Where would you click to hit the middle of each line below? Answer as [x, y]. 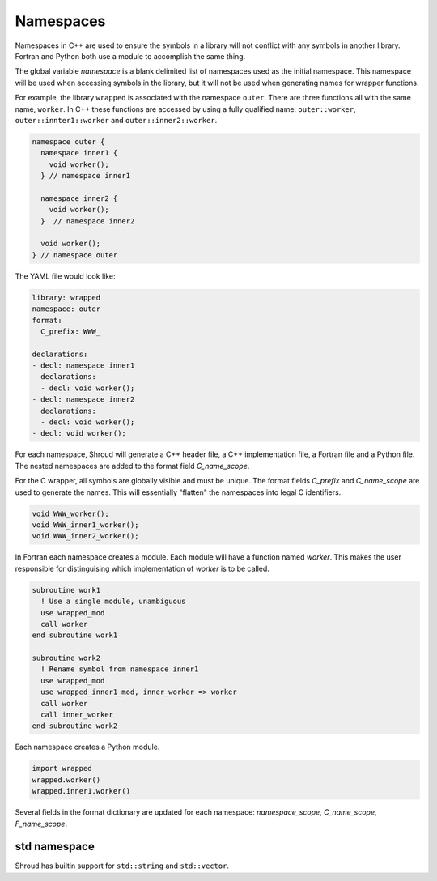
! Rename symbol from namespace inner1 [120, 669]
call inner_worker [77, 715]
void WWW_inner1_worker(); [85, 525]
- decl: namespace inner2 [83, 400]
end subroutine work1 [75, 635]
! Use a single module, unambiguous [113, 602]
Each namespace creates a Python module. [87, 747]
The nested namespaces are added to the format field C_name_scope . [132, 466]
